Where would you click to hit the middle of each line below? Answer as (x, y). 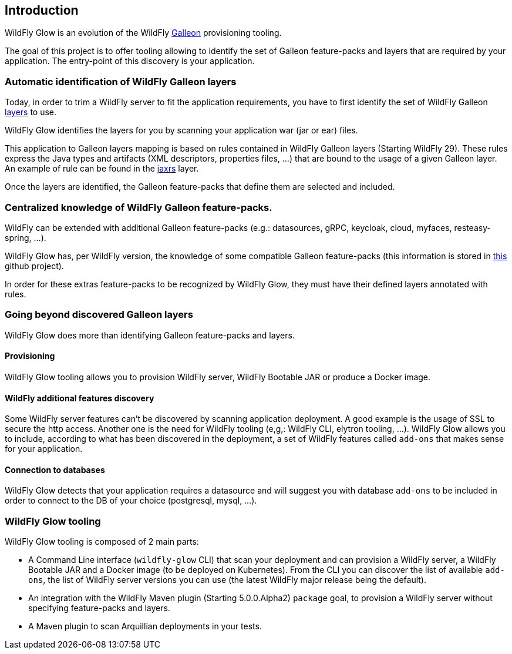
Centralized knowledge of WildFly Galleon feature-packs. (139, 207)
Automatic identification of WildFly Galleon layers (121, 81)
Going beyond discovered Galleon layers (99, 315)
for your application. (44, 449)
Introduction (42, 10)
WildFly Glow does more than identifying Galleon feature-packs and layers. (150, 335)
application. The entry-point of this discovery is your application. (130, 61)
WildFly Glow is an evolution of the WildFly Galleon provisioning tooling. (143, 33)
